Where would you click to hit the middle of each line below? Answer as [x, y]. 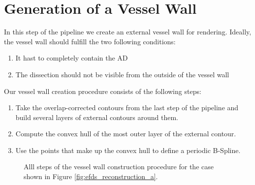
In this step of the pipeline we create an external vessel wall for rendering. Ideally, [128, 32]
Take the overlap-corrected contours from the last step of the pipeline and [127, 108]
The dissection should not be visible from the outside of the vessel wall [122, 74]
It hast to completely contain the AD [72, 58]
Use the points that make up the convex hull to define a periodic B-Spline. [128, 150]
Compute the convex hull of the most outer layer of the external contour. [126, 134]
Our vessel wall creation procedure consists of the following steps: [103, 91]
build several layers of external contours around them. [97, 117]
